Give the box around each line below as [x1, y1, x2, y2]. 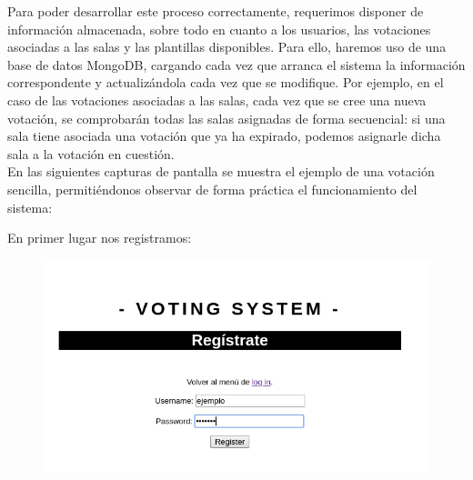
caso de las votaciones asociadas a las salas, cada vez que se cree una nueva [7, 90, 427, 109]
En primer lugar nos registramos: [7, 228, 192, 247]
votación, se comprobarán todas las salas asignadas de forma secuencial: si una [7, 108, 446, 127]
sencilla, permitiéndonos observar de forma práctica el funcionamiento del [7, 179, 418, 198]
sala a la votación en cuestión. [7, 144, 175, 163]
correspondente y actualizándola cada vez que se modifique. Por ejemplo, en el [7, 73, 444, 92]
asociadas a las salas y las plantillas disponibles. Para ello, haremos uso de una [7, 37, 447, 56]
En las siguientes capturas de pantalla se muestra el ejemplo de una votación [7, 162, 435, 181]
